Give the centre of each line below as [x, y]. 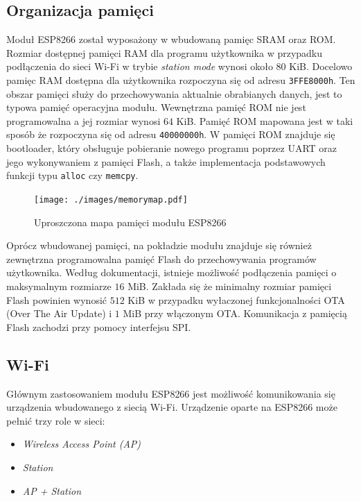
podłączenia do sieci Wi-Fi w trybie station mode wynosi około [140, 66]
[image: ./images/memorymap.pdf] [111, 199]
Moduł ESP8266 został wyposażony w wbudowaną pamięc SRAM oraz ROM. [171, 39]
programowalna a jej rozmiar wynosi [83, 120]
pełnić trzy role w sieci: [56, 420]
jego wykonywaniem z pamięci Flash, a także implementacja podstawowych [166, 161]
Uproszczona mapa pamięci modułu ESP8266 [130, 222]
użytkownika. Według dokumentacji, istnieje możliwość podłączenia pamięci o [171, 272]
